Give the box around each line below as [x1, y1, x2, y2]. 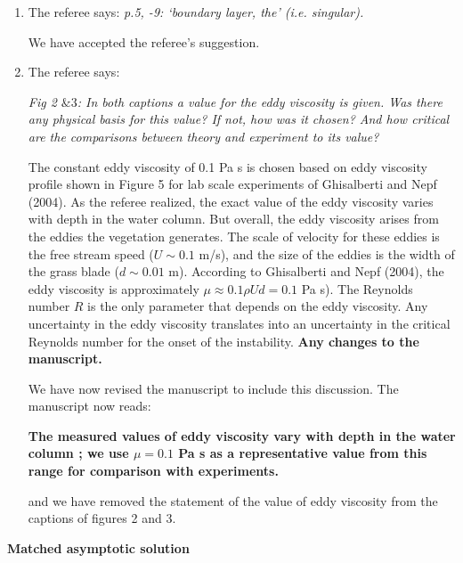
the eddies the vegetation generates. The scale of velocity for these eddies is [28, 226, 440, 245]
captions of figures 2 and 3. [28, 509, 176, 527]
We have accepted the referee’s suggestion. [28, 32, 260, 51]
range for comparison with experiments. [28, 461, 279, 480]
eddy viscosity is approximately [28, 279, 199, 298]
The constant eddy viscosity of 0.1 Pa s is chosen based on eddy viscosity [28, 157, 427, 175]
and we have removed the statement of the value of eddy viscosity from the [28, 491, 438, 510]
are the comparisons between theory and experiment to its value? [28, 126, 379, 145]
